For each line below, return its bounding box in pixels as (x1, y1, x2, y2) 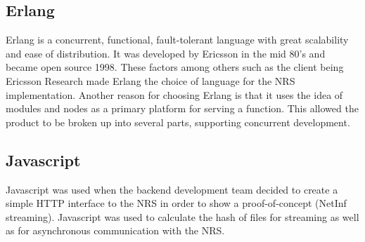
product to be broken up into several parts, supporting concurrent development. (6, 114, 350, 129)
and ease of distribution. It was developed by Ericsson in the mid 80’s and (6, 46, 326, 60)
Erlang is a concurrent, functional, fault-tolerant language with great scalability (6, 32, 349, 47)
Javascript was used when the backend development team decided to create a (6, 182, 338, 196)
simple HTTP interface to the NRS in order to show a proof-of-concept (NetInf (6, 196, 347, 210)
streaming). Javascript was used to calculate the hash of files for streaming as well (6, 209, 359, 224)
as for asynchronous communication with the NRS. (6, 223, 225, 238)
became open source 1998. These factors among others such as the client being (6, 60, 344, 74)
